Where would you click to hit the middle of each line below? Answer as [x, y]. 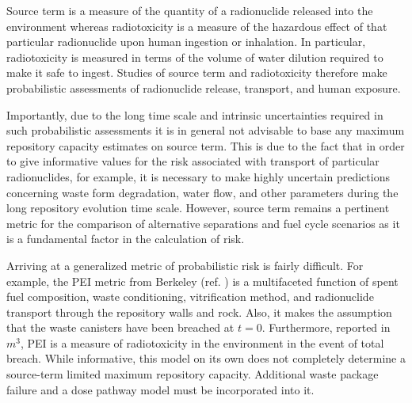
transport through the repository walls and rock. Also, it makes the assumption [199, 312]
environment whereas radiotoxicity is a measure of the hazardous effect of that [197, 26]
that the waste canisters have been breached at [120, 327]
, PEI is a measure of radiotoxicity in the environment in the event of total [202, 342]
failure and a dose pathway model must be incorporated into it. [160, 389]
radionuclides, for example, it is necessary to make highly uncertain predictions [198, 176]
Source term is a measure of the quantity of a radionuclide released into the [190, 10]
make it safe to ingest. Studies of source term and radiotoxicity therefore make [197, 72]
